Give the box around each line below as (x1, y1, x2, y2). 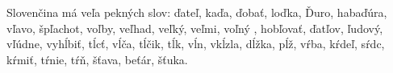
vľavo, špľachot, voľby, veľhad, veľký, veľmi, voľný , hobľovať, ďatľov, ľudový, (6, 19, 383, 36)
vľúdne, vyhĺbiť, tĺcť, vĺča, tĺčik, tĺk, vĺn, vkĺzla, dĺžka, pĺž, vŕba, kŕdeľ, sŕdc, (6, 35, 385, 52)
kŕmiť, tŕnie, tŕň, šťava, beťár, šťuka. (6, 51, 188, 67)
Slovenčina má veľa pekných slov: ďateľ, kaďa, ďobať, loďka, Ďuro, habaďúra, (6, 4, 387, 20)
